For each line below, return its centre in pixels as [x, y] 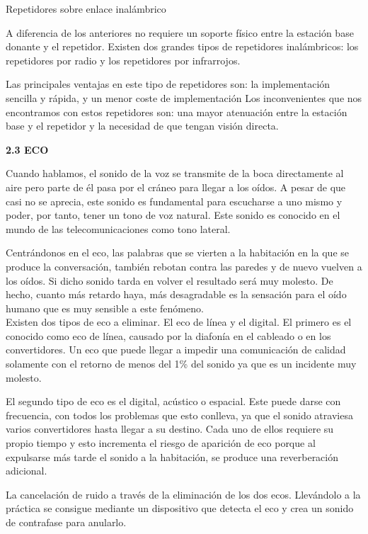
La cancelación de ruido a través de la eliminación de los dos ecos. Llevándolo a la [183, 494]
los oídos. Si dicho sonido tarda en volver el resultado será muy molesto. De [169, 280]
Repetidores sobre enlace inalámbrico [86, 8]
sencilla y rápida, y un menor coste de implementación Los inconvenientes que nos [184, 97]
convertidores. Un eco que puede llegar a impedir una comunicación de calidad [176, 350]
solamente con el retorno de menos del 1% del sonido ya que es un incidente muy [181, 364]
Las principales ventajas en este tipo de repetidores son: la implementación [168, 84]
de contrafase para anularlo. [66, 522]
